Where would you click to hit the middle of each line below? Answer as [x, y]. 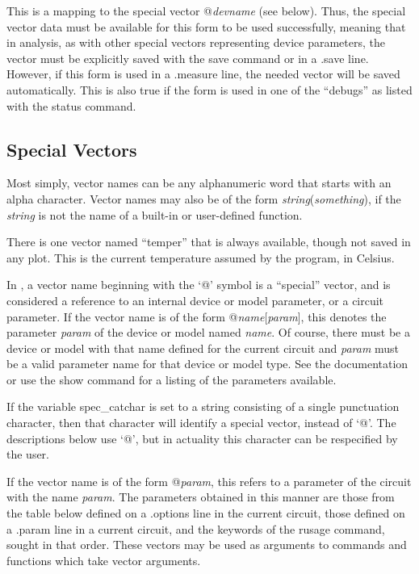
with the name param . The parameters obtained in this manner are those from [201, 497]
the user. [28, 454]
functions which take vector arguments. [104, 560]
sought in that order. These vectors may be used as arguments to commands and [207, 545]
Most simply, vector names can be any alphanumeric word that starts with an [199, 183]
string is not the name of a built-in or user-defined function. [155, 214]
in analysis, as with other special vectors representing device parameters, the [196, 42]
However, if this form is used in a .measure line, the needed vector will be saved [203, 74]
